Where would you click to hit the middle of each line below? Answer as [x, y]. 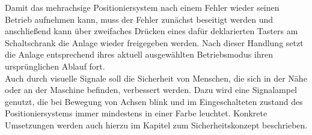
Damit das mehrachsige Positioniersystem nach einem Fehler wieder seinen [142, 7]
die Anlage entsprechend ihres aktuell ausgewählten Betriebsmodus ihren [139, 54]
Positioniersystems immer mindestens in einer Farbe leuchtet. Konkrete [136, 113]
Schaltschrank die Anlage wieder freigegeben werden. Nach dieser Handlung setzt [154, 42]
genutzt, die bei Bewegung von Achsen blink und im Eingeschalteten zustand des [154, 101]
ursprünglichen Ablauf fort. [55, 66]
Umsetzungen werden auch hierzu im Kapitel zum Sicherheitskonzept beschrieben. [156, 124]
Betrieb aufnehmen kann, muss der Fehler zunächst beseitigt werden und [139, 19]
